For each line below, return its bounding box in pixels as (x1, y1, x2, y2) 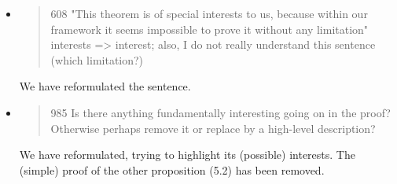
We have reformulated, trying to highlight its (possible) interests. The (19, 146, 355, 163)
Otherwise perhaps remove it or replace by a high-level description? (50, 120, 376, 136)
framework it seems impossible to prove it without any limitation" (50, 20, 369, 37)
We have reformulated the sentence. (19, 78, 191, 94)
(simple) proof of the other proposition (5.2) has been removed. (19, 161, 325, 178)
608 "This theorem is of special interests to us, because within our (50, 6, 368, 21)
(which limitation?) (50, 51, 144, 68)
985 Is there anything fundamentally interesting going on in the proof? (50, 104, 391, 120)
